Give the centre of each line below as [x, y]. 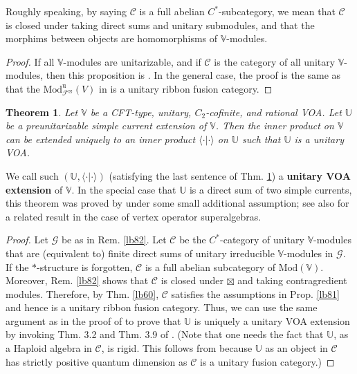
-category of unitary [262, 240]
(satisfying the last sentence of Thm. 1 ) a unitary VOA [230, 175]
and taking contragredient [292, 280]
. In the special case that [124, 189]
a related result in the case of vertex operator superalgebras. [134, 216]
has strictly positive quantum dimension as [97, 361]
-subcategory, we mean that [277, 11]
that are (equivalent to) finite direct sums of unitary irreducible [140, 253]
